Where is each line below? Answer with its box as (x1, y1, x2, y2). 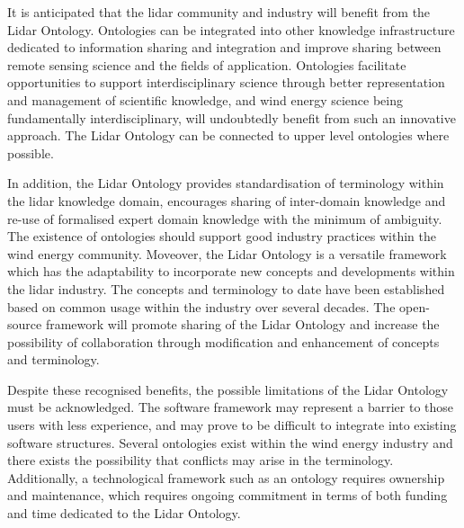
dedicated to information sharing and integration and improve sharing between (7, 38, 442, 57)
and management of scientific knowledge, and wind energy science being (7, 90, 404, 109)
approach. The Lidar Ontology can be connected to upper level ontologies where (7, 126, 450, 145)
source (7, 315, 42, 334)
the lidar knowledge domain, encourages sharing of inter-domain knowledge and (7, 191, 446, 210)
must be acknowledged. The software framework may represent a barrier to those (7, 398, 454, 416)
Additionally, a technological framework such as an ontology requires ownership (7, 468, 445, 487)
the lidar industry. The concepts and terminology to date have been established (7, 279, 445, 298)
